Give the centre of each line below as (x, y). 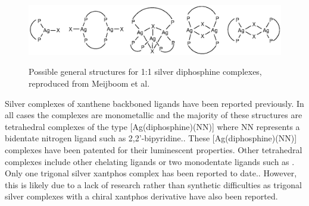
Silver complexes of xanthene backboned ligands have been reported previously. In (154, 103)
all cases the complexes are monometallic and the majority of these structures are (154, 115)
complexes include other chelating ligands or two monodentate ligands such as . (150, 161)
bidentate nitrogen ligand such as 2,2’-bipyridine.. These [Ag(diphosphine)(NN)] (151, 138)
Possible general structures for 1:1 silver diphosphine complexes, (145, 72)
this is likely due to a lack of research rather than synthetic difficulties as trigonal (153, 184)
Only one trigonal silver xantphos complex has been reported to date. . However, (151, 173)
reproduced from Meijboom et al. (89, 83)
